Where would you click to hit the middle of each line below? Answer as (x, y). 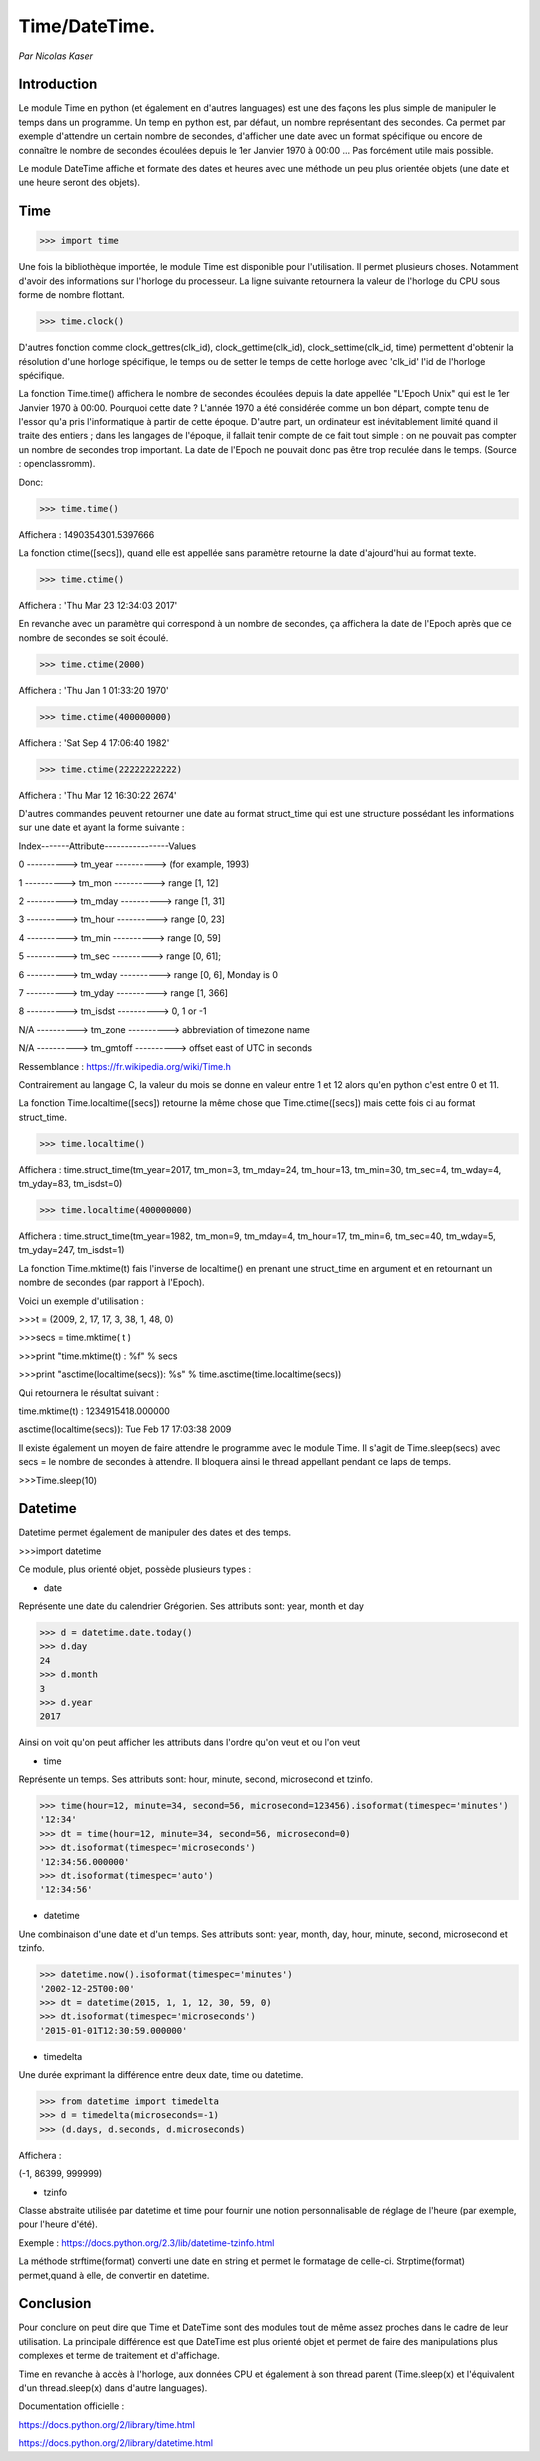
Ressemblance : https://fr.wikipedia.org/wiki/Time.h (125, 1066)
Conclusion (55, 2303)
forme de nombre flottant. (71, 295)
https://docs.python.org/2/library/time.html (106, 2424)
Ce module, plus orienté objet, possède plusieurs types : (135, 1569)
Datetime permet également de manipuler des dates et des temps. (155, 1532)
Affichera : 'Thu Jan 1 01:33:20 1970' (93, 690)
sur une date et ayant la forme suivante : (101, 827)
